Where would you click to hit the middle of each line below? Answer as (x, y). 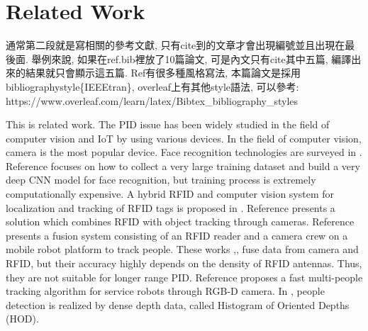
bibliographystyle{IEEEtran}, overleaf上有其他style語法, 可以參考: (152, 86)
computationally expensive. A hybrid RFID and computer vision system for (170, 194)
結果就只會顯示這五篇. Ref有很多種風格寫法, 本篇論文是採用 (163, 73)
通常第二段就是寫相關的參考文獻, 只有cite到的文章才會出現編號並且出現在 (175, 45)
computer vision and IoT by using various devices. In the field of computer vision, (184, 138)
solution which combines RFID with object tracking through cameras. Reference (180, 221)
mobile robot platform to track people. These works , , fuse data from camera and (182, 249)
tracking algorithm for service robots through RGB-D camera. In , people (165, 291)
